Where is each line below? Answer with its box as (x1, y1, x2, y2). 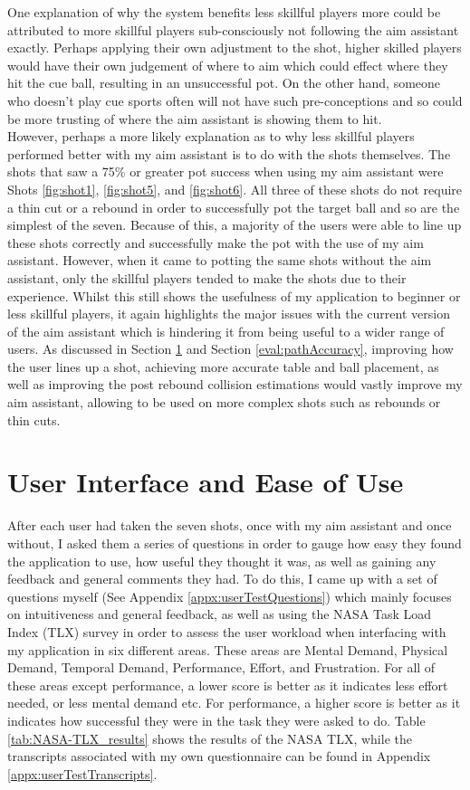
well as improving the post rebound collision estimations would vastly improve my (7, 375, 463, 394)
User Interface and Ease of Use (7, 463, 404, 500)
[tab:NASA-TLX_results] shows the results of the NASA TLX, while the (7, 728, 412, 747)
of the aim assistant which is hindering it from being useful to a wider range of (7, 321, 445, 340)
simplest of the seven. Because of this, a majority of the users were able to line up (7, 215, 462, 234)
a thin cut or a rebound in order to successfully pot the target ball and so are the (7, 197, 460, 216)
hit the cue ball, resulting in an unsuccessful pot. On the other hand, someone (7, 73, 441, 92)
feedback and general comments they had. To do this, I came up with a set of (7, 569, 437, 588)
